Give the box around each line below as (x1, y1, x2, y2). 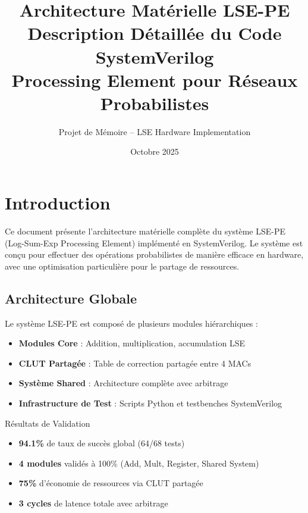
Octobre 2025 (130, 145, 179, 158)
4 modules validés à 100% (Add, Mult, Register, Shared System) (18, 456, 259, 469)
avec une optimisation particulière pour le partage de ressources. (5, 259, 240, 272)
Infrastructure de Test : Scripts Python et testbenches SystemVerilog (18, 396, 282, 409)
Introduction (5, 190, 111, 215)
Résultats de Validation (5, 417, 90, 429)
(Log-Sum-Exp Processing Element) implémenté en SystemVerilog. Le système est (5, 236, 303, 249)
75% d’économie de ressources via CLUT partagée (18, 477, 203, 489)
